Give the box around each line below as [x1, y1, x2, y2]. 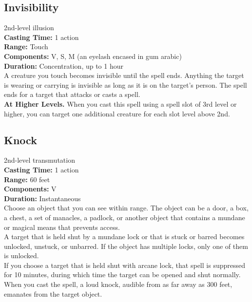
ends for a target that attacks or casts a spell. [4, 89, 140, 99]
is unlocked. [4, 250, 39, 261]
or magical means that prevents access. [4, 222, 120, 232]
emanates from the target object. [4, 288, 102, 299]
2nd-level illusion [4, 22, 54, 33]
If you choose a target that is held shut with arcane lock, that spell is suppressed [4, 260, 245, 270]
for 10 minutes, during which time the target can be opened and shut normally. [4, 269, 241, 280]
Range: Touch [4, 41, 48, 52]
